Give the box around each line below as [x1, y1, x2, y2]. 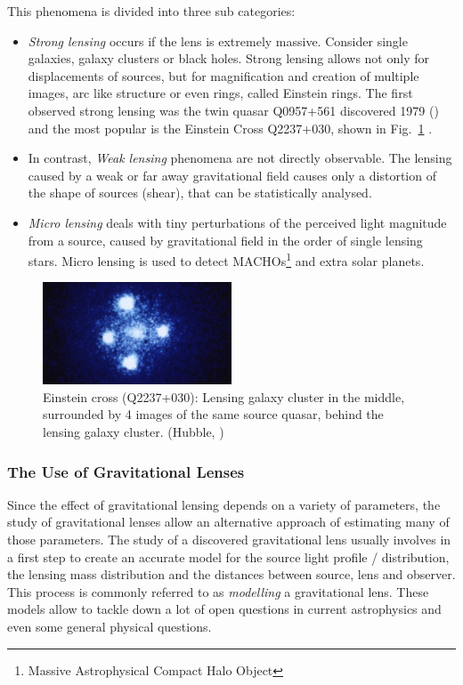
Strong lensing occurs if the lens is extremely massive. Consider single [28, 31, 408, 50]
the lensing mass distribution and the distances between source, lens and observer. [7, 565, 456, 584]
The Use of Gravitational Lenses [7, 460, 245, 482]
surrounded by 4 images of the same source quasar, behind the [43, 405, 384, 423]
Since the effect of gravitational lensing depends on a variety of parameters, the [7, 495, 441, 513]
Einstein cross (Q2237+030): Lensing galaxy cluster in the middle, [43, 387, 405, 406]
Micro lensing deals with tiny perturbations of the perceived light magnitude [28, 213, 447, 231]
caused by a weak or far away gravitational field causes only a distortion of [28, 165, 436, 184]
